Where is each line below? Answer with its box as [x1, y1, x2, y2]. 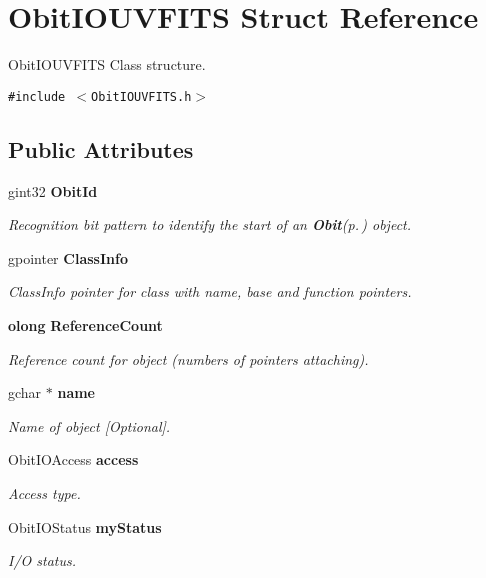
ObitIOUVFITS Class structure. [8, 54, 206, 75]
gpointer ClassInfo [8, 247, 128, 268]
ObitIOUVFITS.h [91, 89, 192, 104]
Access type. [8, 482, 81, 503]
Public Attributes [8, 133, 194, 164]
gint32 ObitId [8, 180, 98, 201]
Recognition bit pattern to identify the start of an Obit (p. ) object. [8, 214, 412, 235]
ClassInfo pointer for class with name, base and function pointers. [8, 281, 412, 302]
